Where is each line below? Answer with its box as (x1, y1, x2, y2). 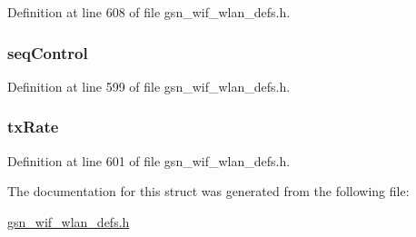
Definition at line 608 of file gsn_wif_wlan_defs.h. (7, 3, 291, 21)
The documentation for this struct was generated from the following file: (7, 182, 410, 201)
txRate (7, 115, 59, 138)
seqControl (7, 41, 88, 64)
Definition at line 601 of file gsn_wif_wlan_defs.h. (7, 151, 291, 170)
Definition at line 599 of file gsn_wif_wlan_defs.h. (7, 76, 291, 95)
